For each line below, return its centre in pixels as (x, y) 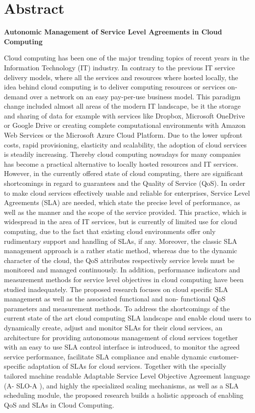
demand (16, 96)
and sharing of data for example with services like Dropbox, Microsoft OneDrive (125, 115)
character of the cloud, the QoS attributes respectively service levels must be (119, 260)
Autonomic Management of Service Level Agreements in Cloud (113, 32)
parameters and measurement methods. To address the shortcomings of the (117, 308)
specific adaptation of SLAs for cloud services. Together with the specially (115, 366)
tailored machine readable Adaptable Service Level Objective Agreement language (127, 375)
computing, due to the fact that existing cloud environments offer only (110, 231)
